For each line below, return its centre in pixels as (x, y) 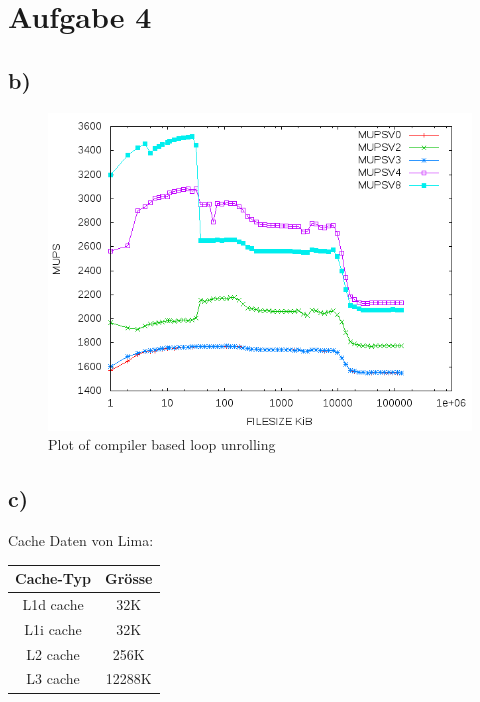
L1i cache (53, 628)
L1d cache (53, 603)
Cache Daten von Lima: (81, 539)
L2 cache (53, 653)
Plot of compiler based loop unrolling (162, 444)
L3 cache (53, 678)
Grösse (129, 578)
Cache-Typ (53, 578)
